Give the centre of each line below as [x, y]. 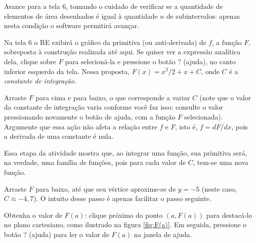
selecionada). [204, 116]
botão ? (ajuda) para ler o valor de [57, 234]
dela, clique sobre [30, 61]
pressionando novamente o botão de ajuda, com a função [90, 116]
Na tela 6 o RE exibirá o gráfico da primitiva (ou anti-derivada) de [105, 42]
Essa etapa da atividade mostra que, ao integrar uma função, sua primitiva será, [126, 152]
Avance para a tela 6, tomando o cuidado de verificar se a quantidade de [113, 6]
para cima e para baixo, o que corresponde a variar [113, 97]
